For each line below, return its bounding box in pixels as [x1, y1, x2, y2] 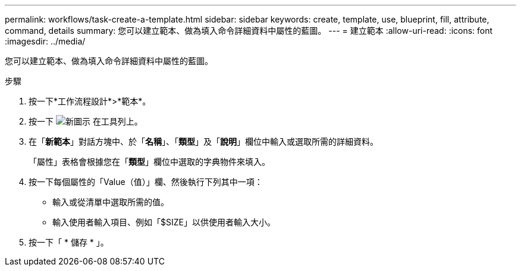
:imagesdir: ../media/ [5, 36, 86, 46]
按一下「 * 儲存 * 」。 [29, 237, 109, 247]
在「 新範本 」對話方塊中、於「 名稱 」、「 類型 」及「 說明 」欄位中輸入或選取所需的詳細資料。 [29, 136, 378, 146]
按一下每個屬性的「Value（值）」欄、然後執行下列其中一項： [29, 177, 263, 187]
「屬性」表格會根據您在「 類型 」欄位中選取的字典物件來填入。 [29, 157, 270, 167]
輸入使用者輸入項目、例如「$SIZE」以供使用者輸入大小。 [52, 217, 275, 227]
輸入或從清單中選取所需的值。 [52, 197, 169, 207]
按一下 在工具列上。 [29, 116, 143, 126]
